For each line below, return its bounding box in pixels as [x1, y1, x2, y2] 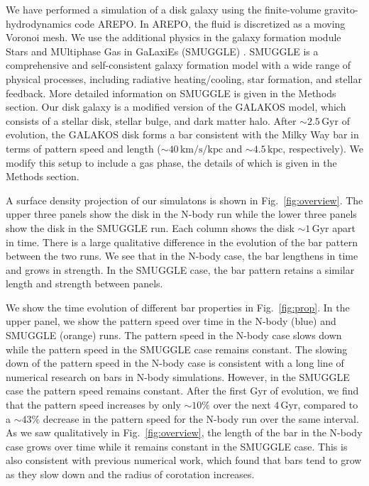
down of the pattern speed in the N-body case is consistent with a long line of [6, 355, 344, 370]
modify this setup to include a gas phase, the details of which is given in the [6, 155, 337, 170]
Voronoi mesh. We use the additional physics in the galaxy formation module [6, 30, 341, 45]
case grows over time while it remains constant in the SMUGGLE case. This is [6, 438, 348, 453]
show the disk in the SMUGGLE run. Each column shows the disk [6, 220, 294, 235]
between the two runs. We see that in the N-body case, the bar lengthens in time [6, 248, 358, 263]
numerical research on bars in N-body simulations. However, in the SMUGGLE [6, 369, 350, 384]
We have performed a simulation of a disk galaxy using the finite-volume [6, 2, 321, 16]
